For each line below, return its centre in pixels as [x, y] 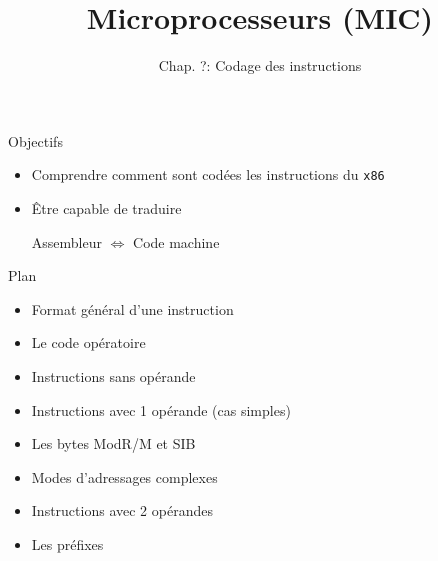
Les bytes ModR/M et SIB [113, 443]
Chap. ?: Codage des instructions [260, 65]
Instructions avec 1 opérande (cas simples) [161, 409]
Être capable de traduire [106, 207]
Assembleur [66, 241]
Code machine [176, 241]
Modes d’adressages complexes [124, 476]
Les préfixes [67, 543]
